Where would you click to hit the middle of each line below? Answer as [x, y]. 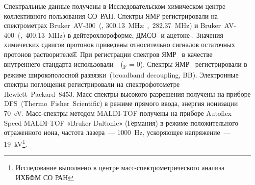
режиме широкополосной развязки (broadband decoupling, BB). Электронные [121, 74]
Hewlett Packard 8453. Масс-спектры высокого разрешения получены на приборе [127, 93]
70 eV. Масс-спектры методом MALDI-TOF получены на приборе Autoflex [118, 113]
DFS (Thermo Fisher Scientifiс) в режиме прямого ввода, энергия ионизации [121, 103]
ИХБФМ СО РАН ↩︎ [45, 177]
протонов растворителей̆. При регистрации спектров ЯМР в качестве [108, 54]
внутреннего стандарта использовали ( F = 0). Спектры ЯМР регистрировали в [126, 64]
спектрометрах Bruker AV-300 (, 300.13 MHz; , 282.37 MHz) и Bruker [113, 25]
